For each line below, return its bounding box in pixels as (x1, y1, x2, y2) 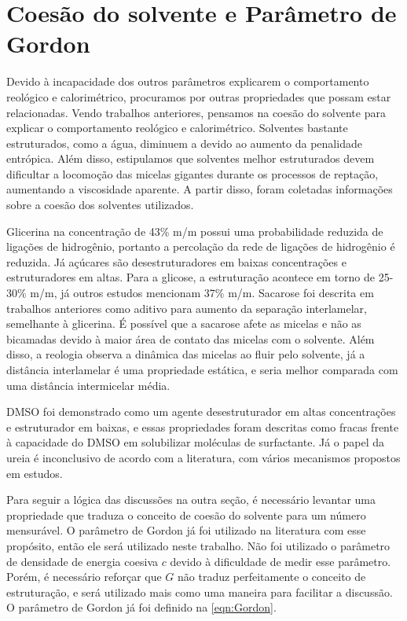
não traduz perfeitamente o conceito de (178, 568, 366, 585)
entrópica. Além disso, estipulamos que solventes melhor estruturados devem (6, 150, 375, 167)
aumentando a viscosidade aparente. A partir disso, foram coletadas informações (6, 181, 393, 197)
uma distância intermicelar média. (6, 377, 170, 393)
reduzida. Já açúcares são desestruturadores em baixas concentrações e (6, 253, 346, 270)
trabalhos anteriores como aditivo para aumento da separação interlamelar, (6, 299, 368, 316)
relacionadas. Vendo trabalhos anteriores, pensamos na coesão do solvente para (6, 104, 386, 120)
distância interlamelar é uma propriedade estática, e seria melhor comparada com (6, 362, 398, 377)
